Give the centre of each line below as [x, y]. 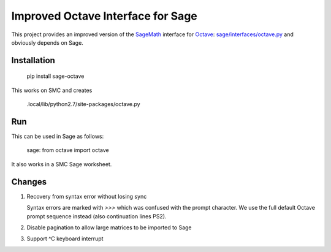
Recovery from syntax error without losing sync [87, 196]
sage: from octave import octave [68, 150]
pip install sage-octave [55, 76]
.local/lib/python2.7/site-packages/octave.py [83, 104]
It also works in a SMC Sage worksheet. [62, 164]
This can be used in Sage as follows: [58, 136]
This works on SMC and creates [52, 90]
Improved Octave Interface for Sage [104, 16]
